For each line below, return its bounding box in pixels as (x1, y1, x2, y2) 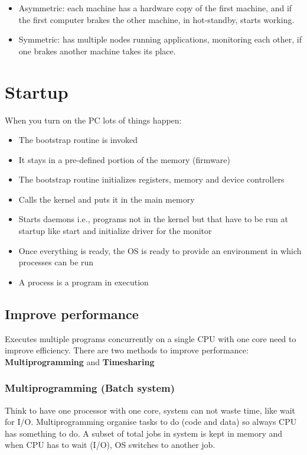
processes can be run (18, 256, 94, 268)
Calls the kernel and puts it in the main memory (18, 193, 195, 205)
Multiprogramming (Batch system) (5, 381, 175, 395)
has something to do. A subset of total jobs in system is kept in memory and (5, 427, 283, 439)
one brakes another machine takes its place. (18, 44, 176, 57)
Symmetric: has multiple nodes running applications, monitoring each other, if (18, 33, 302, 45)
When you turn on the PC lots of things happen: (5, 113, 182, 126)
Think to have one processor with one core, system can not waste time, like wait (5, 404, 295, 416)
